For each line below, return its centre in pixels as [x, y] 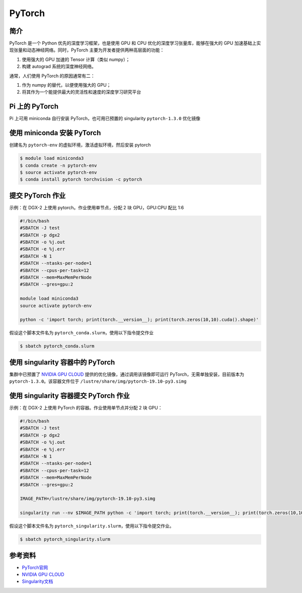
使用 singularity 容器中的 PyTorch [62, 362]
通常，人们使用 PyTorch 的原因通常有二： [52, 76]
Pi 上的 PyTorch [34, 107]
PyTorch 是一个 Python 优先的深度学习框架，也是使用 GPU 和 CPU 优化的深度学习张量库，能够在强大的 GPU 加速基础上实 [135, 43]
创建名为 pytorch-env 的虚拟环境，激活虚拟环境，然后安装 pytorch [80, 145]
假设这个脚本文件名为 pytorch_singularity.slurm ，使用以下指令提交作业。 [92, 526]
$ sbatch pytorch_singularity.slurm [65, 539]
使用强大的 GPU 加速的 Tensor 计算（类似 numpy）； [76, 59]
